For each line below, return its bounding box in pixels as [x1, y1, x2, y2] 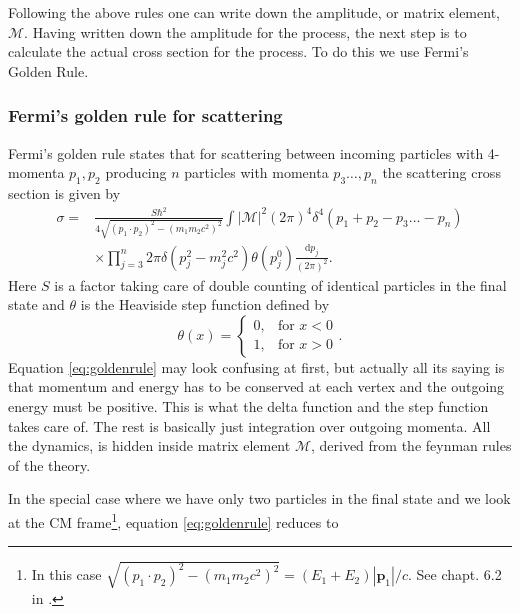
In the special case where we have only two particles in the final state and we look [8, 488, 511, 509]
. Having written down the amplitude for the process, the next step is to [24, 21, 467, 42]
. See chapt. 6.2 [407, 564, 502, 585]
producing [105, 162, 167, 183]
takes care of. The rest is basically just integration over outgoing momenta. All [8, 415, 491, 436]
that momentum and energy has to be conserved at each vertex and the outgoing [8, 376, 505, 397]
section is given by [8, 182, 121, 203]
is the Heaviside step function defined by [80, 294, 330, 315]
